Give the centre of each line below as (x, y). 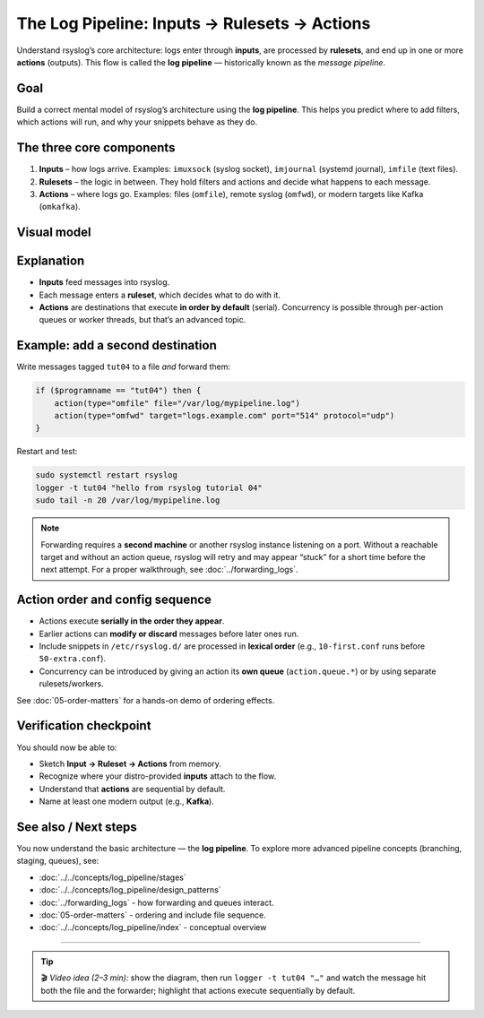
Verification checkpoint (84, 726)
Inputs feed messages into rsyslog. (104, 282)
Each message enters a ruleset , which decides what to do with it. (160, 295)
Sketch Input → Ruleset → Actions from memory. (130, 763)
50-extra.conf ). (73, 659)
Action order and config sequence (114, 600)
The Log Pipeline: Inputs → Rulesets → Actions (194, 23)
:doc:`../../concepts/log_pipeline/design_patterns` (130, 890)
